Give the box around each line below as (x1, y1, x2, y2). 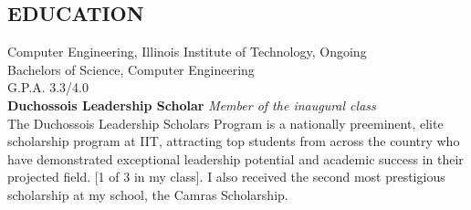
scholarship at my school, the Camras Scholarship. (7, 184, 288, 204)
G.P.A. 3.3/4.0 (7, 78, 89, 97)
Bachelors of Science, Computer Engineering (7, 59, 255, 79)
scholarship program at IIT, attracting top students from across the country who (7, 131, 460, 151)
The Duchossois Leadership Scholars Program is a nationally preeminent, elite (7, 113, 444, 132)
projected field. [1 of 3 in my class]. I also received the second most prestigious (7, 167, 445, 186)
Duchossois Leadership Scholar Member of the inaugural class (7, 95, 376, 114)
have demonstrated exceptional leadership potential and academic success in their (7, 149, 464, 168)
